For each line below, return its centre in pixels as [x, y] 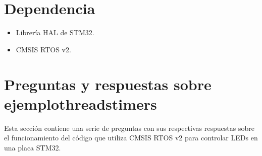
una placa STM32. [33, 147]
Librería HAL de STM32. [55, 32]
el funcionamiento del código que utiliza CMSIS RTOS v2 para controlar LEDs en [131, 138]
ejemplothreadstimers [81, 103]
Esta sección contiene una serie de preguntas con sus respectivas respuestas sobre [129, 128]
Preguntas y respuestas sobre [108, 84]
